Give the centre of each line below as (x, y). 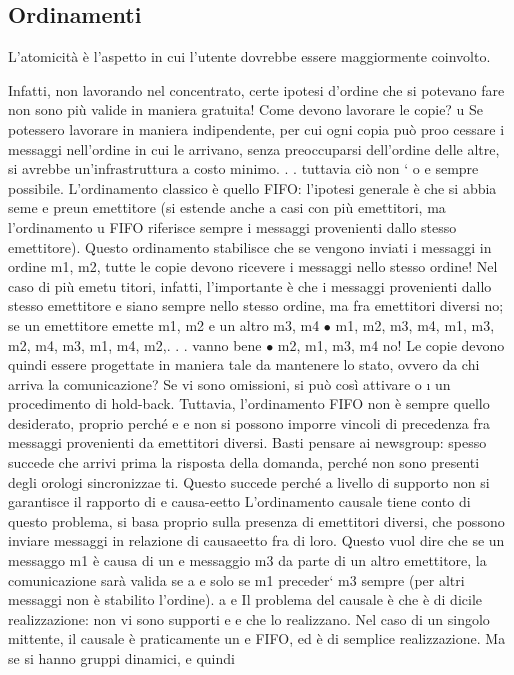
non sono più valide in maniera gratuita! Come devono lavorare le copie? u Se (246, 109)
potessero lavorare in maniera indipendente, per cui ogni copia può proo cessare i (256, 128)
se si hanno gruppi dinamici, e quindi (121, 658)
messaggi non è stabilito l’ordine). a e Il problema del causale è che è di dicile (245, 599)
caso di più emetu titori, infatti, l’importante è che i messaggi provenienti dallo (250, 285)
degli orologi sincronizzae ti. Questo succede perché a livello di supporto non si (249, 481)
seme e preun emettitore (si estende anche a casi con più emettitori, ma (227, 207)
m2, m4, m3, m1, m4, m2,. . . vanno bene (135, 344)
